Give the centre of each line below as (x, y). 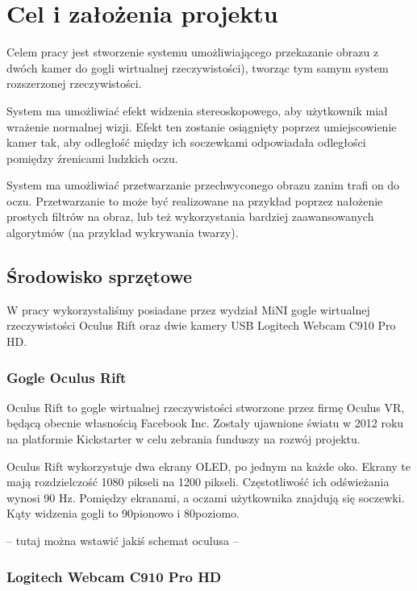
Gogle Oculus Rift (67, 377)
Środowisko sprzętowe (100, 276)
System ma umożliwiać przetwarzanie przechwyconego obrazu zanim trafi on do (203, 185)
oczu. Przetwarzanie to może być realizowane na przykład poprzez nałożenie (195, 200)
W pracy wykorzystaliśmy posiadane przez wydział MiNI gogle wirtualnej (188, 309)
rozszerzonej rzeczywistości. (74, 83)
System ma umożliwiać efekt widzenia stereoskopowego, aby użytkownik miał (197, 110)
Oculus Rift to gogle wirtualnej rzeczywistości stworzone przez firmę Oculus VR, (206, 407)
